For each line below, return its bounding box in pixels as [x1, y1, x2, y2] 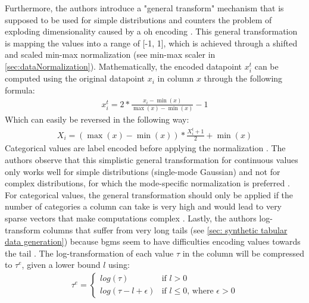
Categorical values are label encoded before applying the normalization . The [5, 142, 286, 154]
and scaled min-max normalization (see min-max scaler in [5, 48, 216, 61]
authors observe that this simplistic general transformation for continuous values [5, 154, 298, 166]
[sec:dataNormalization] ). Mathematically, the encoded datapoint [5, 60, 242, 72]
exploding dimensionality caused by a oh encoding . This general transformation [5, 25, 298, 38]
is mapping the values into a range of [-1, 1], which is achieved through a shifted [5, 36, 298, 49]
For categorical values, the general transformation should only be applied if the [5, 188, 294, 201]
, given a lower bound [21, 258, 101, 271]
